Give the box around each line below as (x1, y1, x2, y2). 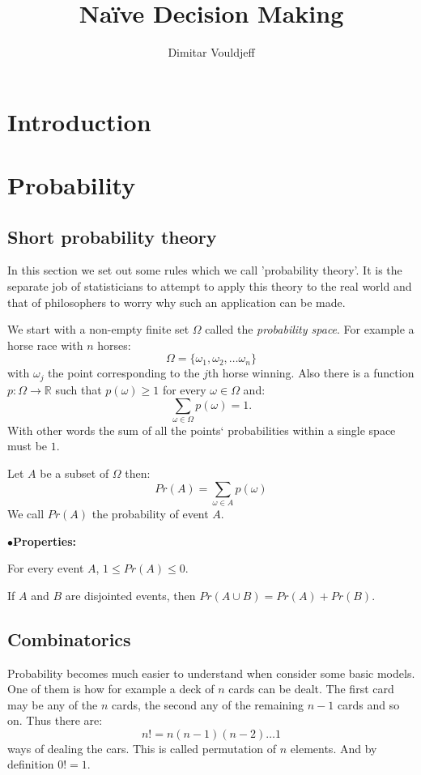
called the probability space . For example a (205, 321, 415, 338)
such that (55, 381, 102, 398)
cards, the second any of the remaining (111, 696, 304, 713)
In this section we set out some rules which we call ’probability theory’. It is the (7, 262, 402, 279)
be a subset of (40, 465, 109, 482)
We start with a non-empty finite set (7, 321, 189, 338)
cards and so (337, 696, 400, 713)
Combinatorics (7, 626, 131, 651)
